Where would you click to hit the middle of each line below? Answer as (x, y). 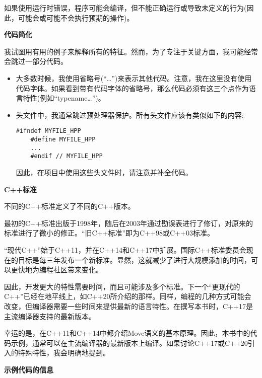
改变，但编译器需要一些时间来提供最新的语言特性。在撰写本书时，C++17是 (128, 306)
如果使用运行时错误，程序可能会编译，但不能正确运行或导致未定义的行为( (125, 8)
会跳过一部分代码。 (36, 61)
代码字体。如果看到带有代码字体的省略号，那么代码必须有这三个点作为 (132, 88)
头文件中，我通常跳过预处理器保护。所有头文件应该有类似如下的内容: (130, 115)
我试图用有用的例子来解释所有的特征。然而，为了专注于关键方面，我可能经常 (131, 51)
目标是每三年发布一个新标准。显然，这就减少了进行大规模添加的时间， (134, 259)
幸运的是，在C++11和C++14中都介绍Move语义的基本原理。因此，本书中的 (127, 333)
